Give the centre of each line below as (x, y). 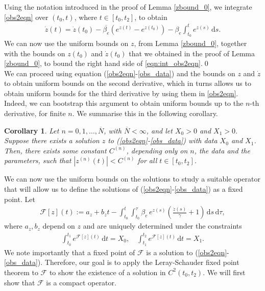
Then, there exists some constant (55, 150)
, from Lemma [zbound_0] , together (190, 43)
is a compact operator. (81, 282)
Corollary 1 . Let (32, 130)
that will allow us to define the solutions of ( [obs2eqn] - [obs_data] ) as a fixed (124, 189)
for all (147, 160)
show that (20, 282)
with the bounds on (35, 53)
